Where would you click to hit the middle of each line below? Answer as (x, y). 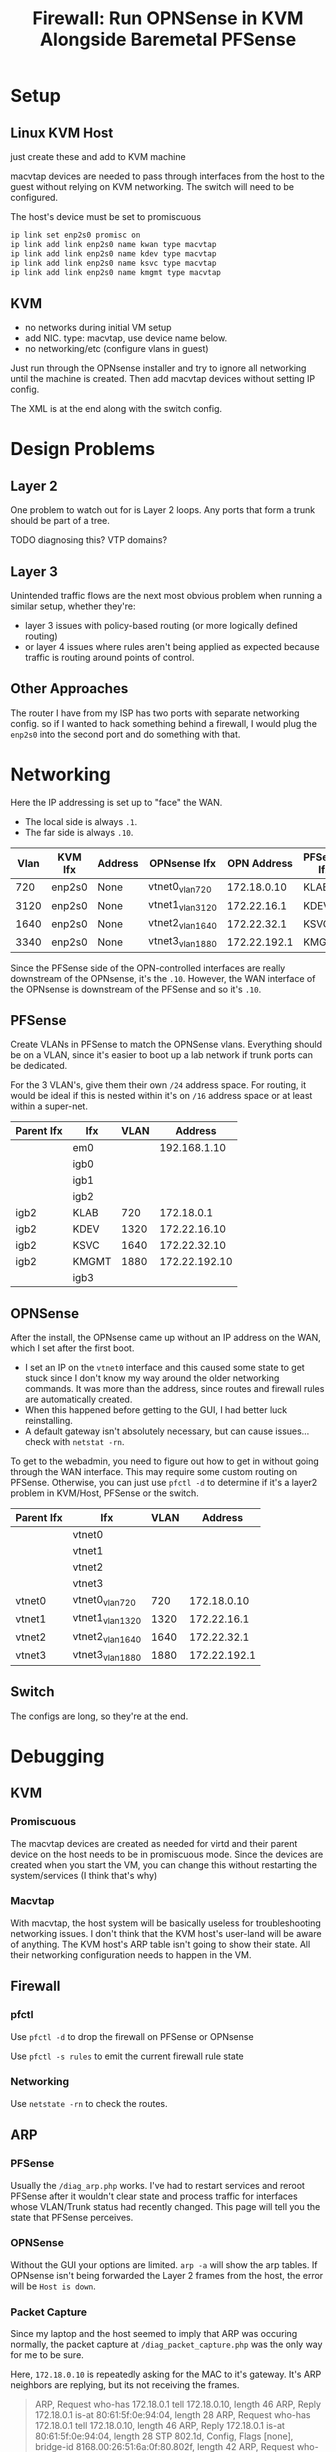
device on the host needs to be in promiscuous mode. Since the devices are (167, 1854)
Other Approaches (69, 688)
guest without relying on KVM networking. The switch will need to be (152, 186)
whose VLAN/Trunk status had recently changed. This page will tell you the (165, 2206)
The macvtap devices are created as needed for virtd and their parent (154, 1843)
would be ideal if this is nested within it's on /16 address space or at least (161, 1096)
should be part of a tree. (60, 521)
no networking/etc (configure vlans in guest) (116, 349)
